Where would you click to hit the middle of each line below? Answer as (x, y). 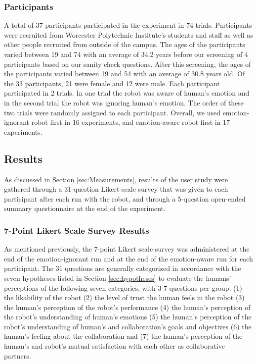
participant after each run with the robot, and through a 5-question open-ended (125, 198)
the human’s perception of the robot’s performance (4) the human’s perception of (127, 307)
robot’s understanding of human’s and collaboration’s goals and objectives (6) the (128, 326)
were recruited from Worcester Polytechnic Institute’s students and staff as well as (128, 34)
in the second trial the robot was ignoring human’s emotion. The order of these (124, 102)
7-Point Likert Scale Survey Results (77, 230)
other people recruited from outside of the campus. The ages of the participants (125, 44)
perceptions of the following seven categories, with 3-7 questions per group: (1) (123, 287)
